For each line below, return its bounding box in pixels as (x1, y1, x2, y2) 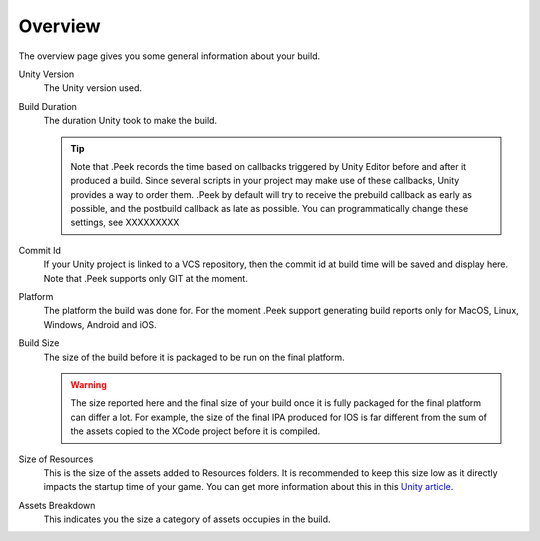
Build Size (18, 337, 60, 349)
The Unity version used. (43, 82, 143, 94)
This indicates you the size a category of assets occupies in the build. (43, 513, 331, 525)
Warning (70, 378, 107, 390)
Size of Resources (18, 453, 94, 465)
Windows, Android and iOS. (43, 318, 157, 330)
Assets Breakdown (18, 499, 96, 511)
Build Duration (18, 100, 77, 112)
